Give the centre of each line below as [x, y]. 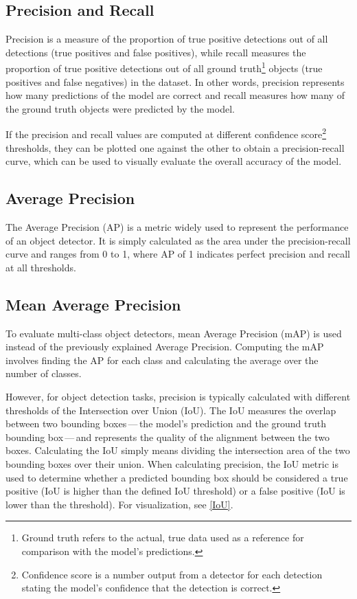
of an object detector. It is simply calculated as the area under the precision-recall [178, 240]
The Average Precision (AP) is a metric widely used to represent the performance [177, 227]
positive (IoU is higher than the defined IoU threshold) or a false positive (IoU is [175, 491]
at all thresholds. [41, 267]
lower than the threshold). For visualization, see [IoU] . [119, 504]
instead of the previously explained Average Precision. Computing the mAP [165, 347]
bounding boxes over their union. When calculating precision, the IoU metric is [172, 463]
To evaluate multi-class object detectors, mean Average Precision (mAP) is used [174, 333]
